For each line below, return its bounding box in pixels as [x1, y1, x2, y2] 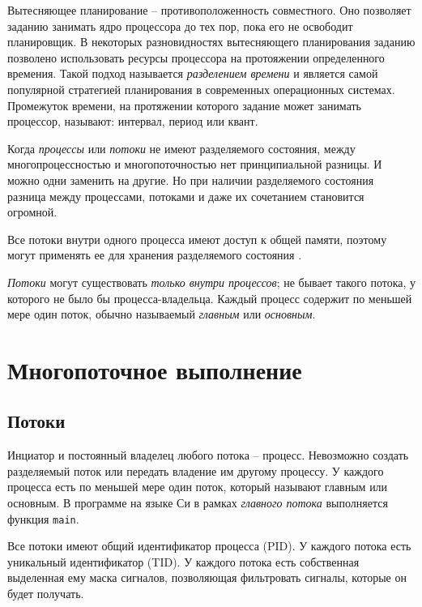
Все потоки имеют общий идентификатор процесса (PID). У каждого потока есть [7, 537, 411, 554]
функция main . [7, 510, 79, 527]
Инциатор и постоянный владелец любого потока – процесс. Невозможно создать [7, 447, 409, 464]
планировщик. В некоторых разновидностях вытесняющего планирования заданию [7, 33, 416, 50]
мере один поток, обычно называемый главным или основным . [7, 306, 316, 323]
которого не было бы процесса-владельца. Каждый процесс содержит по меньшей [7, 289, 412, 306]
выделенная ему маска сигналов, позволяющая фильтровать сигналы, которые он [7, 569, 407, 586]
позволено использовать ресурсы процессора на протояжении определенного [7, 49, 385, 66]
